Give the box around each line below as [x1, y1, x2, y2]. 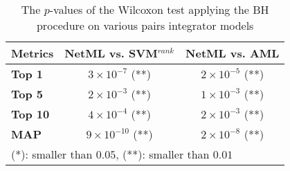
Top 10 [11, 106, 50, 122]
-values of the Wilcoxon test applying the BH [49, 1, 269, 17]
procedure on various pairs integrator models [36, 17, 254, 33]
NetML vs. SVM [64, 45, 158, 61]
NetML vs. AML [185, 45, 280, 61]
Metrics [11, 45, 54, 61]
